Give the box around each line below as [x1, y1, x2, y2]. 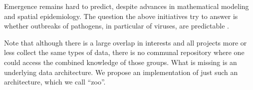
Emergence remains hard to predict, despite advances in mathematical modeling [4, 1, 249, 11]
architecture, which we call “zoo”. [4, 76, 106, 87]
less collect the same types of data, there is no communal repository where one [4, 47, 245, 57]
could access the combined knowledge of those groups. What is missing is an [4, 56, 237, 67]
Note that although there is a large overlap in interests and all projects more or [4, 37, 247, 47]
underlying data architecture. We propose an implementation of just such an [4, 66, 238, 77]
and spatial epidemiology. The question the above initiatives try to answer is [4, 10, 238, 21]
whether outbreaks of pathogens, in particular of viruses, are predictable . [4, 20, 229, 31]
